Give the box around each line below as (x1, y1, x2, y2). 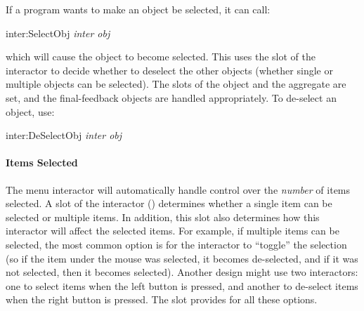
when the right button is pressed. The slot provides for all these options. (6, 292, 318, 307)
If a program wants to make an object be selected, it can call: (6, 2, 271, 16)
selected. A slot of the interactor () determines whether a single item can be (6, 196, 332, 211)
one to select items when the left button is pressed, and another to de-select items (6, 278, 358, 293)
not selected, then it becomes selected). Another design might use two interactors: (6, 265, 358, 279)
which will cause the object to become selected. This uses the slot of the (6, 49, 316, 64)
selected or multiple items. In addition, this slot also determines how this (6, 209, 320, 224)
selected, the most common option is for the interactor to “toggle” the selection (6, 237, 347, 251)
